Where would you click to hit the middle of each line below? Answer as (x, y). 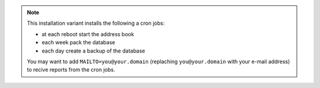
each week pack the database (79, 43)
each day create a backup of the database (93, 51)
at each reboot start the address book (88, 34)
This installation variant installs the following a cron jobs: (96, 23)
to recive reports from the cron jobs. (71, 70)
